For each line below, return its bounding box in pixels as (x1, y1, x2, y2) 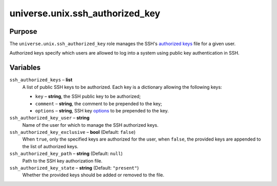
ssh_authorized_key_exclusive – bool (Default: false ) (9, 129, 136, 135)
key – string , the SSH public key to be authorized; (35, 94, 141, 100)
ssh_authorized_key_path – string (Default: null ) (9, 151, 123, 157)
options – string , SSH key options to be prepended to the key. (35, 107, 169, 113)
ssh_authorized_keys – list (9, 77, 73, 83)
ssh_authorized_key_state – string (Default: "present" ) (9, 165, 139, 171)
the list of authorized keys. (22, 143, 79, 149)
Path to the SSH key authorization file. (22, 157, 103, 164)
